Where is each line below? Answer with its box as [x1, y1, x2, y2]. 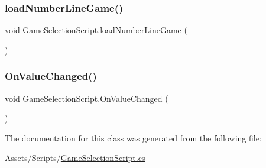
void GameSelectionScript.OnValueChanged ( [5, 92, 168, 104]
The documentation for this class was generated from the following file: [5, 131, 262, 144]
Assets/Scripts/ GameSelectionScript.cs [5, 151, 145, 164]
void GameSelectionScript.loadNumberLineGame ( [5, 24, 187, 36]
